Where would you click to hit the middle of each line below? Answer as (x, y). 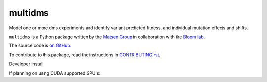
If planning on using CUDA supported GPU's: (55, 73)
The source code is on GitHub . (40, 46)
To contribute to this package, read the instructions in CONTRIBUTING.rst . (85, 55)
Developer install (26, 64)
